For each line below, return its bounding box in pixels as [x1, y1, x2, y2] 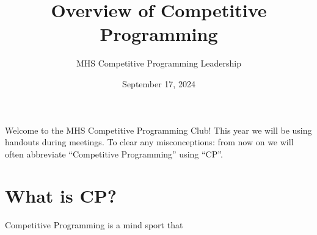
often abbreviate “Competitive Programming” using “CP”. [5, 147, 223, 160]
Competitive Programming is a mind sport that [5, 219, 183, 231]
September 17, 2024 [122, 77, 195, 90]
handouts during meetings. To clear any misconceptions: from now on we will [5, 136, 294, 148]
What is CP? [5, 183, 117, 208]
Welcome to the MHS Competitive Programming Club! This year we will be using [5, 123, 312, 136]
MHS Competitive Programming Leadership [76, 57, 242, 70]
